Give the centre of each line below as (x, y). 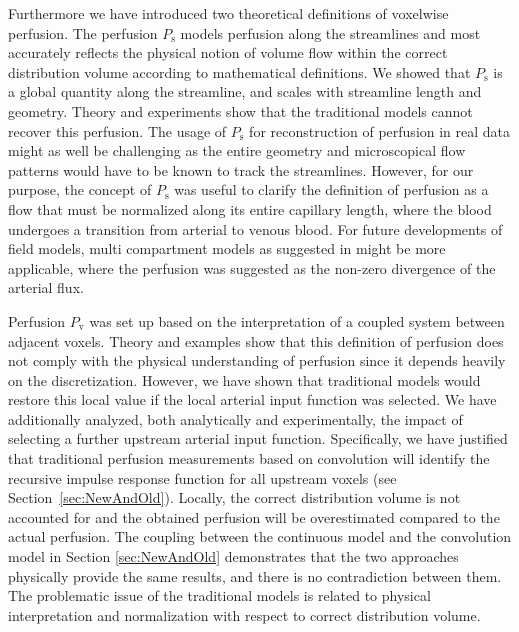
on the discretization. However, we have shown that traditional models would (244, 379)
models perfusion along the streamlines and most (330, 32)
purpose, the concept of (80, 189)
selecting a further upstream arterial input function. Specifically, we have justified (258, 438)
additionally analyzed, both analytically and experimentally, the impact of (235, 418)
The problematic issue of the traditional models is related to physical (219, 595)
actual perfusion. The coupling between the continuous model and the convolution (260, 536)
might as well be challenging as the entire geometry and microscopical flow (237, 150)
